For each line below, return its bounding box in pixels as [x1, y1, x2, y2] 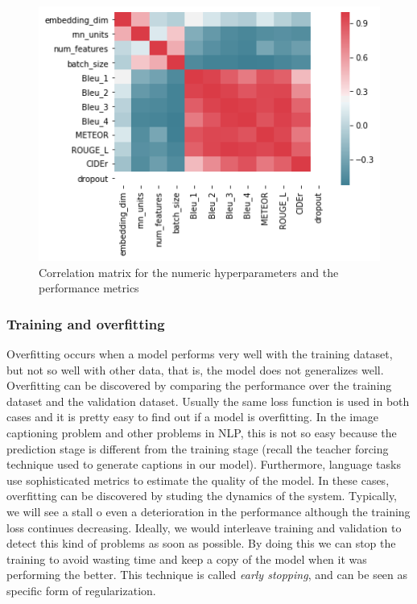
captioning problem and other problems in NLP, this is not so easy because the [6, 424, 397, 441]
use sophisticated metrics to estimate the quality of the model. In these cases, [6, 471, 390, 488]
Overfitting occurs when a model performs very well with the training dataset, [6, 345, 393, 362]
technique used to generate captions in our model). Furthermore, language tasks [6, 456, 401, 473]
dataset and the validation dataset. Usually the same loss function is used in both [6, 392, 410, 409]
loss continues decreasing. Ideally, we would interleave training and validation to [6, 519, 402, 536]
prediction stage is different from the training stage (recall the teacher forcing [6, 440, 389, 457]
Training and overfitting [6, 313, 165, 333]
